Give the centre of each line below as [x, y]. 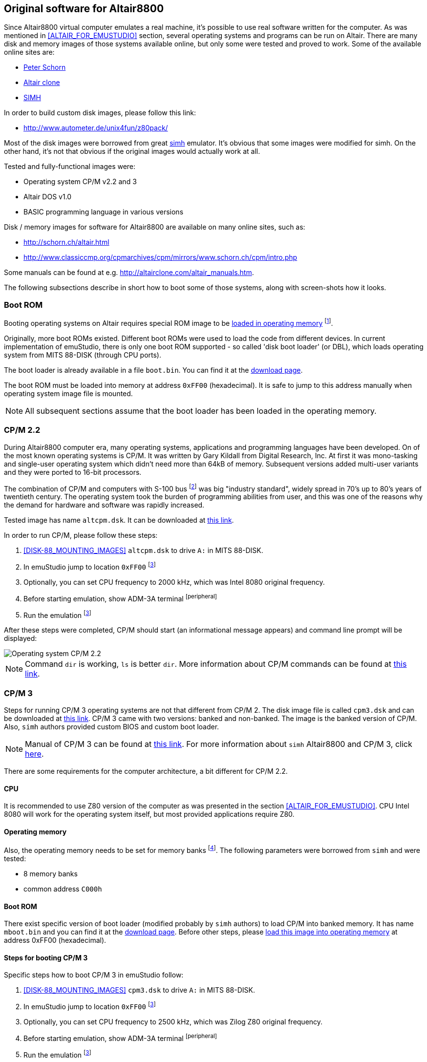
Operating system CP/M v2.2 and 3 [80, 182]
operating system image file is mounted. [68, 393]
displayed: [21, 638]
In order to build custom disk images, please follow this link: [100, 113]
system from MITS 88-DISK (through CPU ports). [83, 355]
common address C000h [63, 889]
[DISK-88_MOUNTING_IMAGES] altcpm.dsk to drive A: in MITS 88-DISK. [143, 551]
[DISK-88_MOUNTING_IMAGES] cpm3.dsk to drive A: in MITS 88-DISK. [139, 990]
